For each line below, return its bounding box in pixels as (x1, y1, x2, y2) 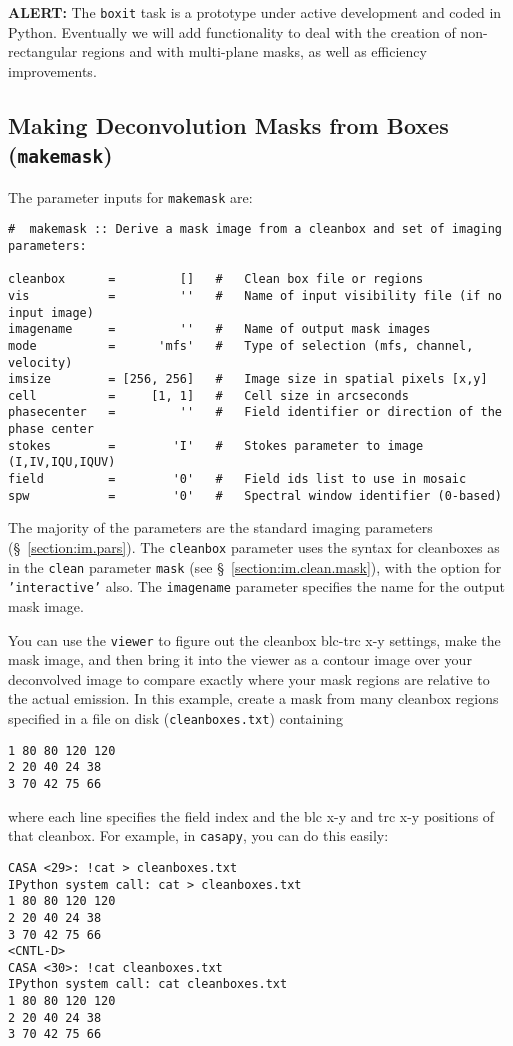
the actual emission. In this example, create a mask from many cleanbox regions (8, 688, 499, 709)
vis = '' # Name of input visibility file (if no (8, 288, 502, 303)
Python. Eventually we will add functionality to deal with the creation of (8, 21, 456, 42)
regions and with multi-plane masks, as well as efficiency (81, 41, 427, 62)
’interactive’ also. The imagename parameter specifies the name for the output (8, 576, 505, 597)
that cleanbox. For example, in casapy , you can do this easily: (8, 825, 389, 846)
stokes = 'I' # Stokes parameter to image (8, 438, 424, 453)
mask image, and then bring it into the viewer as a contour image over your (8, 649, 472, 670)
